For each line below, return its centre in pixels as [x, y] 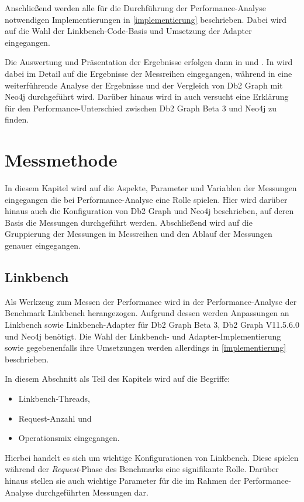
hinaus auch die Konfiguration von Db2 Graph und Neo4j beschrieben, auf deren [149, 211]
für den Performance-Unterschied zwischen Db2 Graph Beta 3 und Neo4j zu [141, 108]
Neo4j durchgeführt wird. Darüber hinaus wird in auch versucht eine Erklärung [147, 96]
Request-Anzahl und [55, 418]
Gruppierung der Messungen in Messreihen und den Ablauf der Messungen [139, 234]
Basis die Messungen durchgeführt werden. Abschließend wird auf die [129, 222]
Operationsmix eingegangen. [69, 438]
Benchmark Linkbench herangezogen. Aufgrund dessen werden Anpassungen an [147, 313]
